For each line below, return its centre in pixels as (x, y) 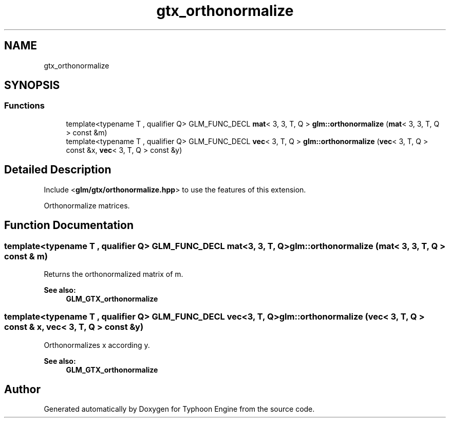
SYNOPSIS (32, 85)
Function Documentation (69, 225)
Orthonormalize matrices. (87, 205)
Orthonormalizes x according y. (97, 345)
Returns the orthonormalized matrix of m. (114, 274)
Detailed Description (58, 170)
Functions (24, 106)
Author (22, 390)
